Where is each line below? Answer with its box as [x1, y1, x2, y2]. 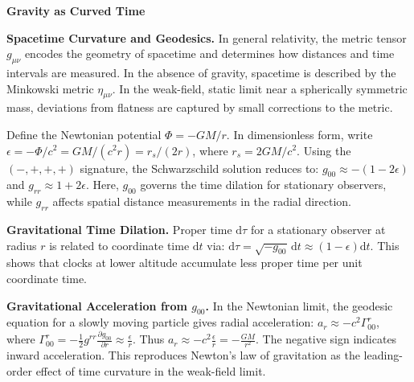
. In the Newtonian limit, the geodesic [205, 297, 393, 314]
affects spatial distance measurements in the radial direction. [52, 193, 352, 210]
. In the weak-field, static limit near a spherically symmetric [112, 80, 408, 97]
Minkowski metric [6, 80, 94, 97]
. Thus [132, 331, 165, 347]
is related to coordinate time [49, 236, 190, 253]
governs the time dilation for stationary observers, [140, 176, 387, 193]
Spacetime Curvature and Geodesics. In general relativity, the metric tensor [6, 29, 407, 46]
